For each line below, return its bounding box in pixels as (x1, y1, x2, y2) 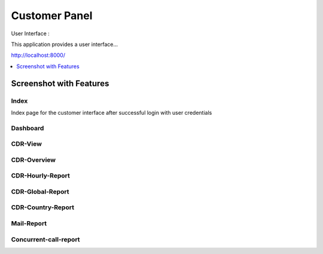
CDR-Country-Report (11, 203, 75, 212)
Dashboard (11, 124, 44, 132)
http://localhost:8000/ (11, 51, 66, 59)
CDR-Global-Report (11, 187, 69, 195)
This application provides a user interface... (11, 41, 118, 48)
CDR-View (11, 140, 42, 148)
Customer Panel (11, 9, 93, 22)
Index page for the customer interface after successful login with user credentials (11, 109, 212, 116)
